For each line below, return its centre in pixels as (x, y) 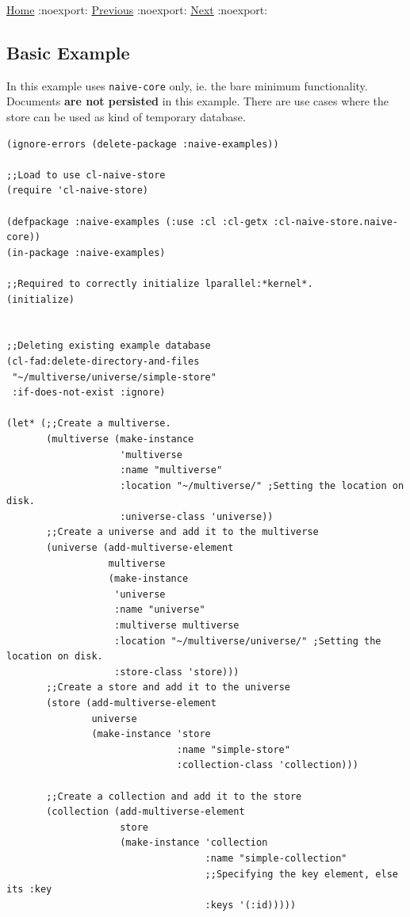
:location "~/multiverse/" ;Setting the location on (262, 485)
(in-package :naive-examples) (86, 252)
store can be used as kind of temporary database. (126, 117)
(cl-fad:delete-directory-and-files (103, 361)
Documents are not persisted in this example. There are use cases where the (198, 101)
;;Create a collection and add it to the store (174, 796)
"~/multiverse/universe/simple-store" (114, 377)
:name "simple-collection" (276, 858)
